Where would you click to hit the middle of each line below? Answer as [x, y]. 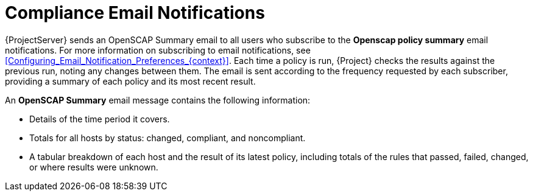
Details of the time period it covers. [100, 119]
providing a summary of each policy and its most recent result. [130, 81]
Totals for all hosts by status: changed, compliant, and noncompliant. [168, 138]
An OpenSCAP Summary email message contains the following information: [158, 100]
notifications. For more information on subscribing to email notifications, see [158, 50]
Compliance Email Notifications [135, 13]
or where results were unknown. [94, 167]
